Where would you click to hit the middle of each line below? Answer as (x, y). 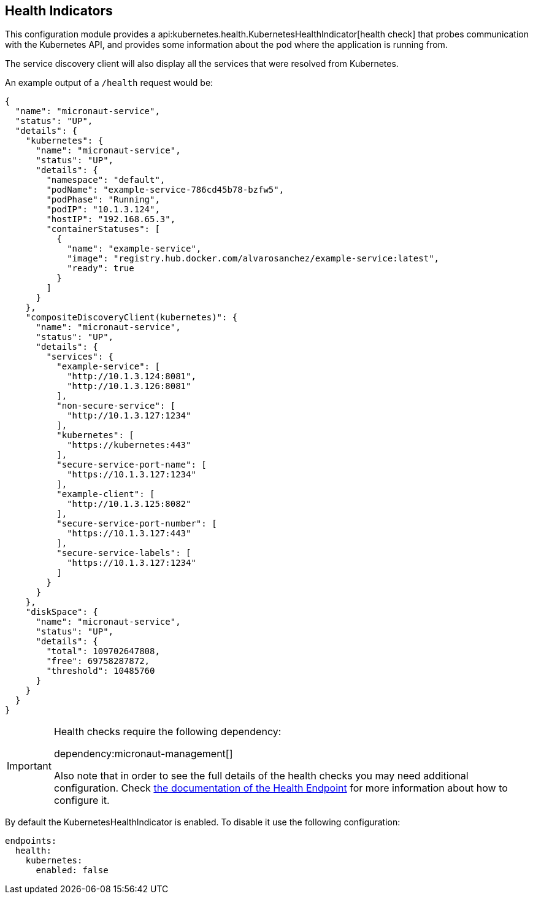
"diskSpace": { (62, 612)
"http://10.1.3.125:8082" (129, 504)
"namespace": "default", (106, 180)
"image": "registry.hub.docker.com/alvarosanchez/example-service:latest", (253, 259)
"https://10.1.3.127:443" (129, 534)
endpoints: (31, 841)
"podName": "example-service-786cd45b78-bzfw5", (165, 190)
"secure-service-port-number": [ (137, 524)
